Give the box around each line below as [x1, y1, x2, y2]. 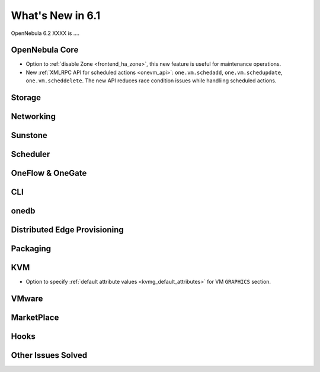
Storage [11, 92, 41, 103]
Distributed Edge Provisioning [11, 225, 124, 235]
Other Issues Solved [11, 350, 88, 361]
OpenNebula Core [11, 45, 79, 55]
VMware [11, 294, 43, 304]
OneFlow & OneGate [11, 168, 87, 178]
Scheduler [11, 149, 50, 159]
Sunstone [11, 130, 47, 140]
